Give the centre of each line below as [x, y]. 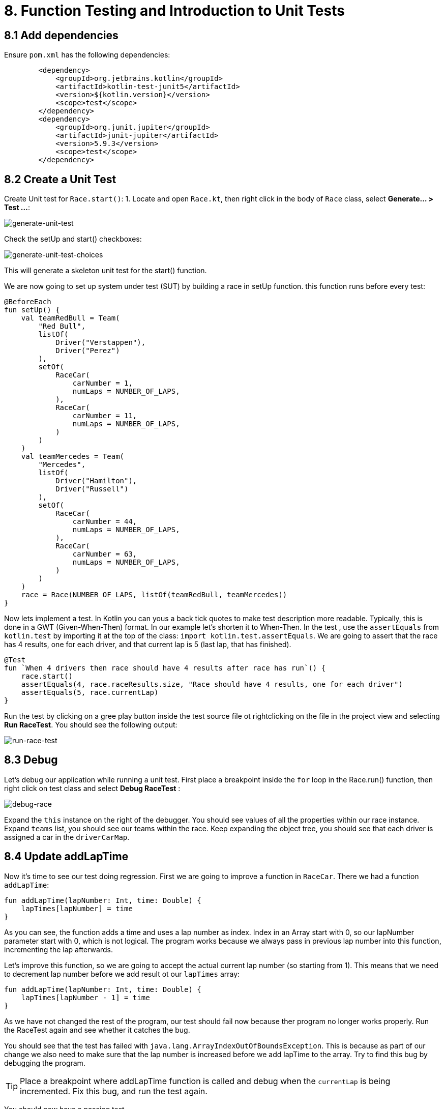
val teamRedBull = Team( [70, 318]
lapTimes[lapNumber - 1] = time [85, 997]
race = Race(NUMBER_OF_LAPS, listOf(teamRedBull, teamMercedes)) [154, 595]
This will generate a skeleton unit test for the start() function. [106, 271]
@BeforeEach [28, 302]
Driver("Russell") [92, 489]
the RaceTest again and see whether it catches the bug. [97, 1030]
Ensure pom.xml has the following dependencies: [87, 55]
